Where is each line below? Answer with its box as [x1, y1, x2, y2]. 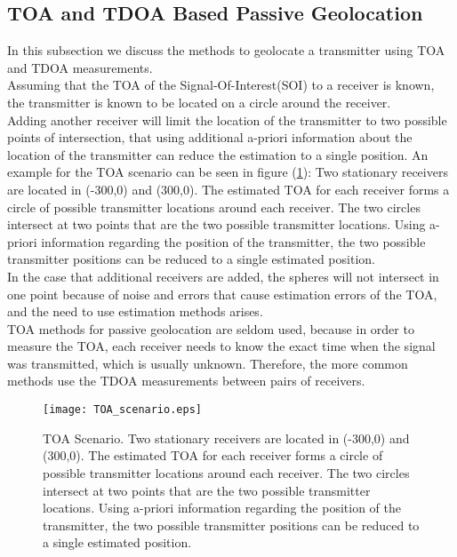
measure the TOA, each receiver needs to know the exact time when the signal [7, 337, 436, 355]
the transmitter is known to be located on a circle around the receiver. [7, 92, 391, 111]
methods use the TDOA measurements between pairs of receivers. [7, 371, 365, 390]
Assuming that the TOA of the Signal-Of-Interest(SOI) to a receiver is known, [7, 76, 435, 94]
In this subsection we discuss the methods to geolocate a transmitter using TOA [7, 41, 445, 60]
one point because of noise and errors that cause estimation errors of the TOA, [7, 284, 437, 303]
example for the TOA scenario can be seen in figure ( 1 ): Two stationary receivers [7, 163, 448, 181]
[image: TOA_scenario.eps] [43, 403, 202, 417]
